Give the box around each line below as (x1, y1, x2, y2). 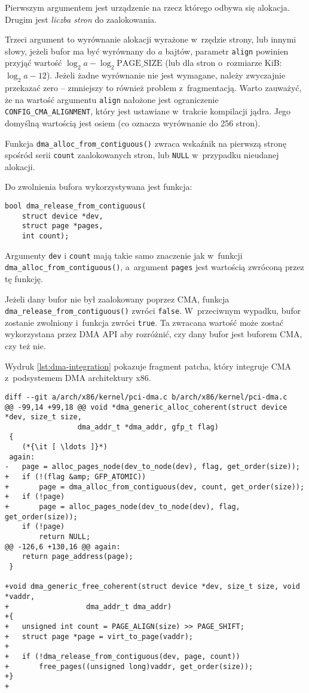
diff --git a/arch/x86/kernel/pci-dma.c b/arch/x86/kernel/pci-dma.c (5, 392, 287, 401)
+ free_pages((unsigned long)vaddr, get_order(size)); (5, 662, 253, 671)
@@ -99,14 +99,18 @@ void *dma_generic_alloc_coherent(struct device (5, 403, 287, 411)
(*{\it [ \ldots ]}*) (22, 443, 108, 452)
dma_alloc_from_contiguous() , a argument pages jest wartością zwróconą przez (5, 261, 304, 273)
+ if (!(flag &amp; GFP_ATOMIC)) (5, 473, 146, 482)
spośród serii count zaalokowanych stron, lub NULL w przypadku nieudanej (5, 149, 279, 161)
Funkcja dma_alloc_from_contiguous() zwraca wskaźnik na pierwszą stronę (5, 137, 287, 149)
